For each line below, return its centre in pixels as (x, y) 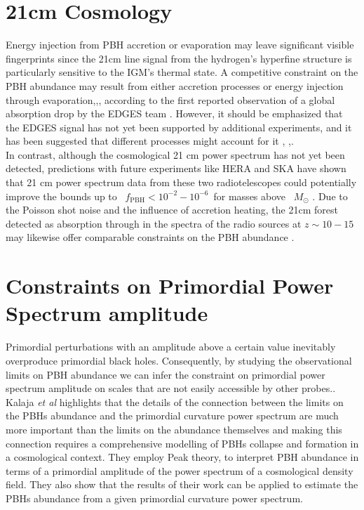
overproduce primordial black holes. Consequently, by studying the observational (179, 360)
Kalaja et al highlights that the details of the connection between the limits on (175, 401)
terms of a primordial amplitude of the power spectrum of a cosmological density (180, 470)
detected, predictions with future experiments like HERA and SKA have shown (176, 168)
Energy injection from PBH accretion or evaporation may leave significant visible (180, 45)
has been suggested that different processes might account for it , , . (150, 141)
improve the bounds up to (61, 196)
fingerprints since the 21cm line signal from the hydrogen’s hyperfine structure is (179, 58)
